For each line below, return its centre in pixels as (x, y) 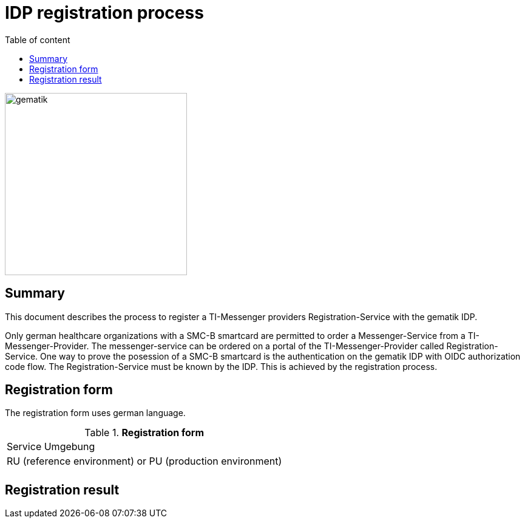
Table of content (38, 39)
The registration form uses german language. (95, 413)
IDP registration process (104, 13)
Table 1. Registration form (144, 433)
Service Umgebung (51, 447)
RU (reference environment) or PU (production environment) (144, 461)
